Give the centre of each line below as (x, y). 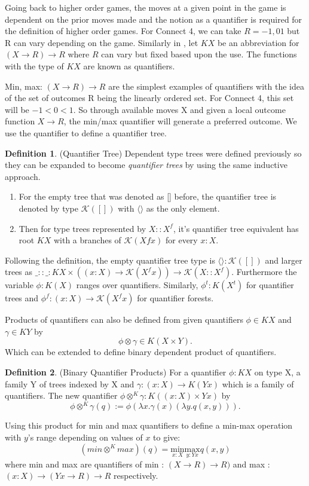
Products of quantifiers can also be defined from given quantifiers (124, 320)
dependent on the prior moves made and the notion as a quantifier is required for (154, 19)
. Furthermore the (264, 272)
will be (17, 109)
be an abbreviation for (258, 42)
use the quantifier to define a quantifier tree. (86, 132)
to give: (167, 437)
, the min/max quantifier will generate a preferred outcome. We (180, 121)
